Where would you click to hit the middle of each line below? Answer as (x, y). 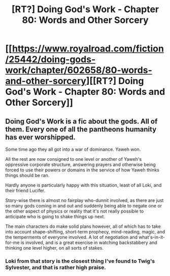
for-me (12, 243)
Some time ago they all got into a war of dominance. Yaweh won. (73, 149)
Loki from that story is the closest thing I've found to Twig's (80, 261)
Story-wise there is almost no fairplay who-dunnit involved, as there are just (84, 200)
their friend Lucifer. (25, 191)
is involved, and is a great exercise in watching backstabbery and (89, 243)
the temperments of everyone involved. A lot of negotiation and (72, 237)
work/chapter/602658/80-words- (79, 70)
